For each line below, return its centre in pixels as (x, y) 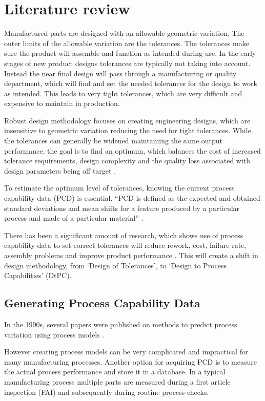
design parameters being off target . (60, 170)
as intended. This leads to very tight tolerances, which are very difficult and (123, 93)
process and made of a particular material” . (74, 218)
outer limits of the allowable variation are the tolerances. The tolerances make (127, 43)
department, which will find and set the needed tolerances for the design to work (131, 83)
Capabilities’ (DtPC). (38, 275)
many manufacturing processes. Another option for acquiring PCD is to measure (130, 361)
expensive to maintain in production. (62, 103)
